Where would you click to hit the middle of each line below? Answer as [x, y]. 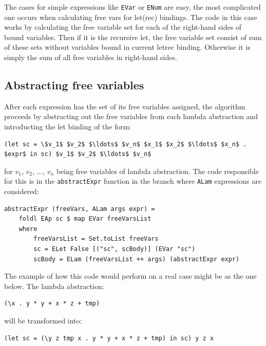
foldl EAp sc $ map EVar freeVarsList [85, 219]
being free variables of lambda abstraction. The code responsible [157, 171]
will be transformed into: [43, 320]
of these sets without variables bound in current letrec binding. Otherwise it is [127, 47]
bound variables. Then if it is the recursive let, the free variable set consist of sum [133, 37]
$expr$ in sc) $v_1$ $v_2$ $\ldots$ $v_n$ [78, 154]
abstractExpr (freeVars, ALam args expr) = [80, 209]
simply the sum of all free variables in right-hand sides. [91, 57]
